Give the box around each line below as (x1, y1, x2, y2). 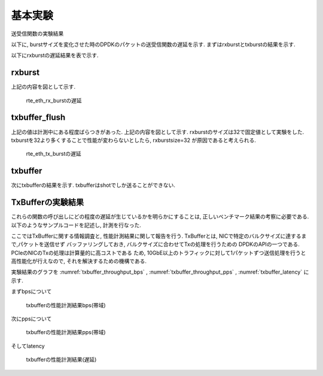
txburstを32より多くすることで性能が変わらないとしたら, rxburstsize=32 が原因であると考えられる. (11, 137, 257, 144)
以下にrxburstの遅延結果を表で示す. (11, 51, 99, 59)
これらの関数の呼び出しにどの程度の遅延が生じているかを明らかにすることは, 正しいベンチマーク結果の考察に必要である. (11, 213, 309, 220)
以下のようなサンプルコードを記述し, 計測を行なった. (11, 222, 142, 229)
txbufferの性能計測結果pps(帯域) (26, 329, 106, 336)
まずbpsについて (11, 288, 52, 295)
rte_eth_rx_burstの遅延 (26, 96, 82, 104)
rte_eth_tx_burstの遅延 (26, 150, 82, 157)
